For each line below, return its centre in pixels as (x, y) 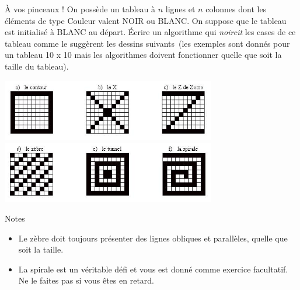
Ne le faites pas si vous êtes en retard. (86, 280)
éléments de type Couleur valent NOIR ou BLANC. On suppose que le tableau (146, 20)
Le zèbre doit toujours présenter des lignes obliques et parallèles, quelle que (153, 238)
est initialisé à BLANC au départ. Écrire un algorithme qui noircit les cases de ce (150, 32)
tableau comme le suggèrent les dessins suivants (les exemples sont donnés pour (147, 43)
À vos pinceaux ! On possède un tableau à (80, 9)
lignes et (180, 9)
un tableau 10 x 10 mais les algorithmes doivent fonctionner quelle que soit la (143, 55)
